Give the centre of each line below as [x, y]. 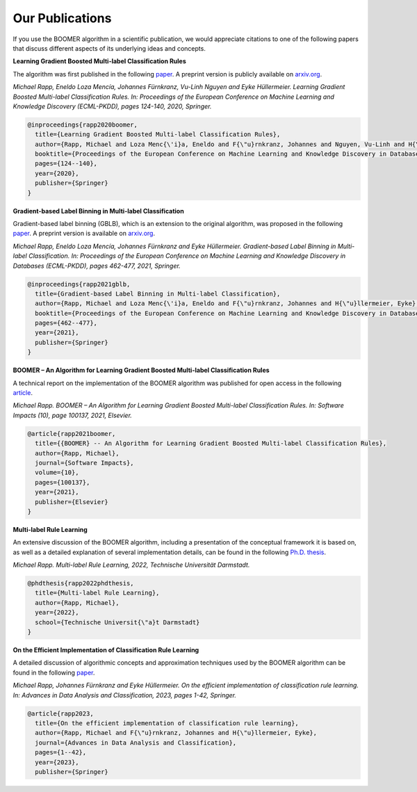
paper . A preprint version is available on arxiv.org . [84, 234]
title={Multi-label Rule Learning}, [97, 593]
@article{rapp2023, [60, 713]
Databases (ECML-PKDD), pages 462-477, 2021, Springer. [97, 266]
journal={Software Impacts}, [85, 463]
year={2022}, [57, 613]
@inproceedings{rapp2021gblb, [79, 284]
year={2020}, [57, 173]
